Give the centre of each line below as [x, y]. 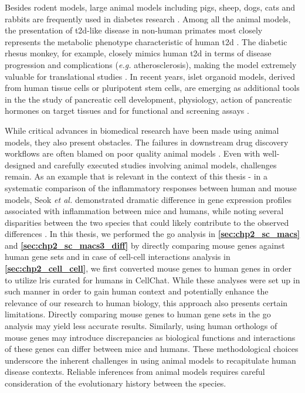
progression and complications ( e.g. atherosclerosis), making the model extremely [151, 64]
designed [20, 165]
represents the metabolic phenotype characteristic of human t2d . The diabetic [146, 41]
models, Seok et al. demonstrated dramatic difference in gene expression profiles [148, 199]
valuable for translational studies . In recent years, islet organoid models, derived [150, 76]
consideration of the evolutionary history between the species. [116, 383]
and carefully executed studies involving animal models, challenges [157, 165]
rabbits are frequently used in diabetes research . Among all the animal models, [148, 18]
